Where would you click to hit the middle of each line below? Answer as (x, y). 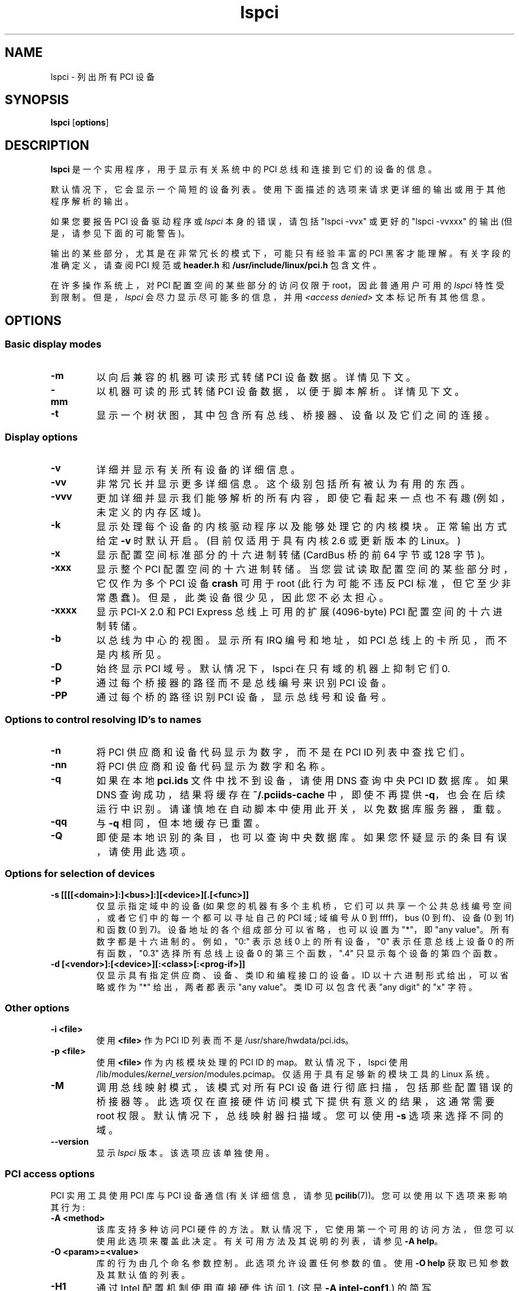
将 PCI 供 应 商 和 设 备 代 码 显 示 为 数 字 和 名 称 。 (213, 766)
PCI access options (50, 1173)
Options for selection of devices (80, 874)
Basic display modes (53, 344)
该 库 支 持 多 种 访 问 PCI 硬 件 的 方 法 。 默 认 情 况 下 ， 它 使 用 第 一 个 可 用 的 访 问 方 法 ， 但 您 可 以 (305, 1229)
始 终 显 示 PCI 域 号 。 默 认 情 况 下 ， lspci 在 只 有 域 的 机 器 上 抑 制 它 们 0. (273, 669)
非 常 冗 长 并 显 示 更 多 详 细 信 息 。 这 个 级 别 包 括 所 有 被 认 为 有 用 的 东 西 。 (283, 484)
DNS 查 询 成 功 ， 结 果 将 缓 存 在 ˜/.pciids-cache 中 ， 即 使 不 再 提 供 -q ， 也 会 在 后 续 (301, 795)
